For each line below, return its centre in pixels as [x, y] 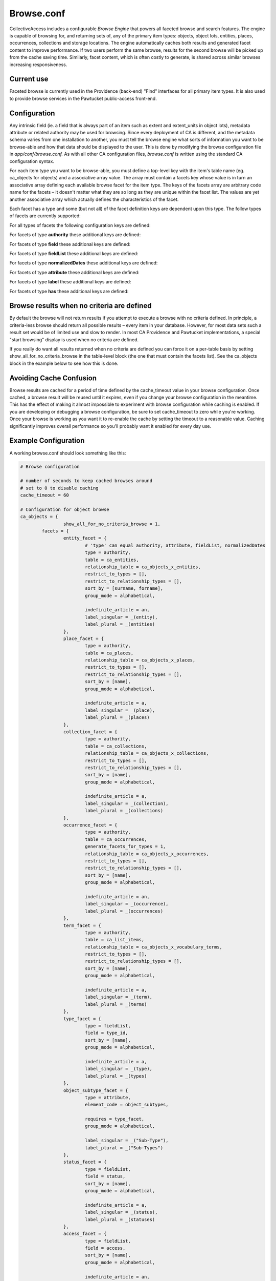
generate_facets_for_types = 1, [125, 846]
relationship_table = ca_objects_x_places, [140, 660]
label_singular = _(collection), [126, 803]
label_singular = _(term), [119, 997]
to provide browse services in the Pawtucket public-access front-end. [83, 98]
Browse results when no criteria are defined [80, 306]
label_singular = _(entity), [121, 617]
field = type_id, [106, 1033]
